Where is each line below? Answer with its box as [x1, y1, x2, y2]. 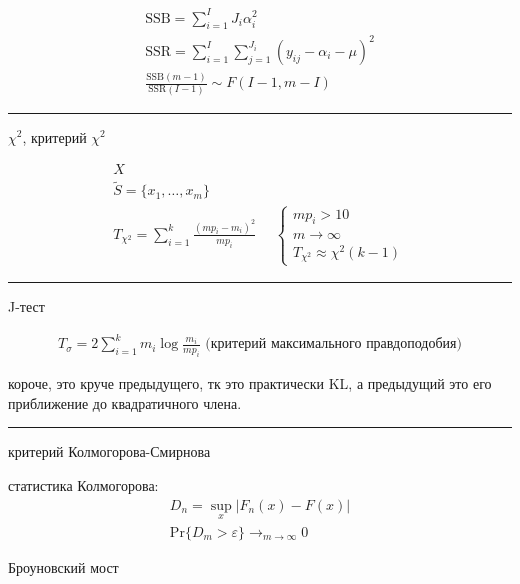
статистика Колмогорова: [8, 475, 159, 496]
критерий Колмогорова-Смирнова [8, 441, 211, 462]
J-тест [8, 296, 45, 317]
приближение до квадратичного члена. [8, 392, 242, 413]
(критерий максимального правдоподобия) [205, 337, 462, 352]
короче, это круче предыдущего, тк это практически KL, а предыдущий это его [8, 373, 492, 394]
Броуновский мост [8, 556, 119, 577]
